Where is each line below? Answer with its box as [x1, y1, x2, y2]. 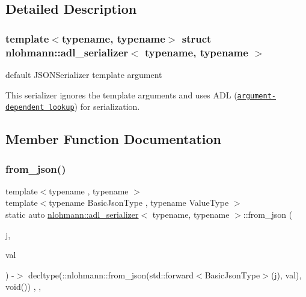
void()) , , [5, 280, 41, 293]
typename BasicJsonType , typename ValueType [49, 196, 229, 209]
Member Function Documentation [5, 130, 222, 148]
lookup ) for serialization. [48, 100, 140, 113]
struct [182, 31, 212, 46]
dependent [5, 103, 44, 112]
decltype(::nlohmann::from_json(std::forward [28, 268, 194, 281]
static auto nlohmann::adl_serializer [5, 208, 139, 221]
